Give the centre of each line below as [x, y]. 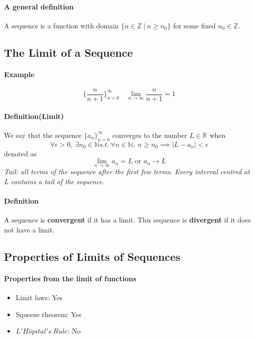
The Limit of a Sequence [69, 52]
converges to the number [150, 135]
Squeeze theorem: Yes [48, 314]
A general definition [39, 6]
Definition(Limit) [34, 116]
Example [19, 74]
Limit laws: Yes [39, 297]
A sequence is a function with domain [61, 25]
